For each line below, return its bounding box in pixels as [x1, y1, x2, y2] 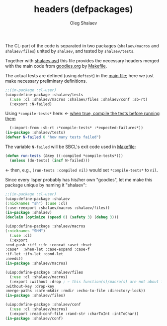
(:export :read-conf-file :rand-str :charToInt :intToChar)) [9, 311, 139, 316]
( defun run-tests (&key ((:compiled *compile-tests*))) [5, 154, 123, 159]
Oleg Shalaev [70, 20, 97, 26]
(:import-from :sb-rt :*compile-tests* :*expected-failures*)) [9, 126, 143, 131]
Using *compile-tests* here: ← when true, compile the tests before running [5, 111, 160, 117]
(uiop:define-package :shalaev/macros [5, 224, 85, 229]
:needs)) [5, 256, 23, 261]
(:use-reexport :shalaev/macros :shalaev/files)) [5, 205, 110, 210]
